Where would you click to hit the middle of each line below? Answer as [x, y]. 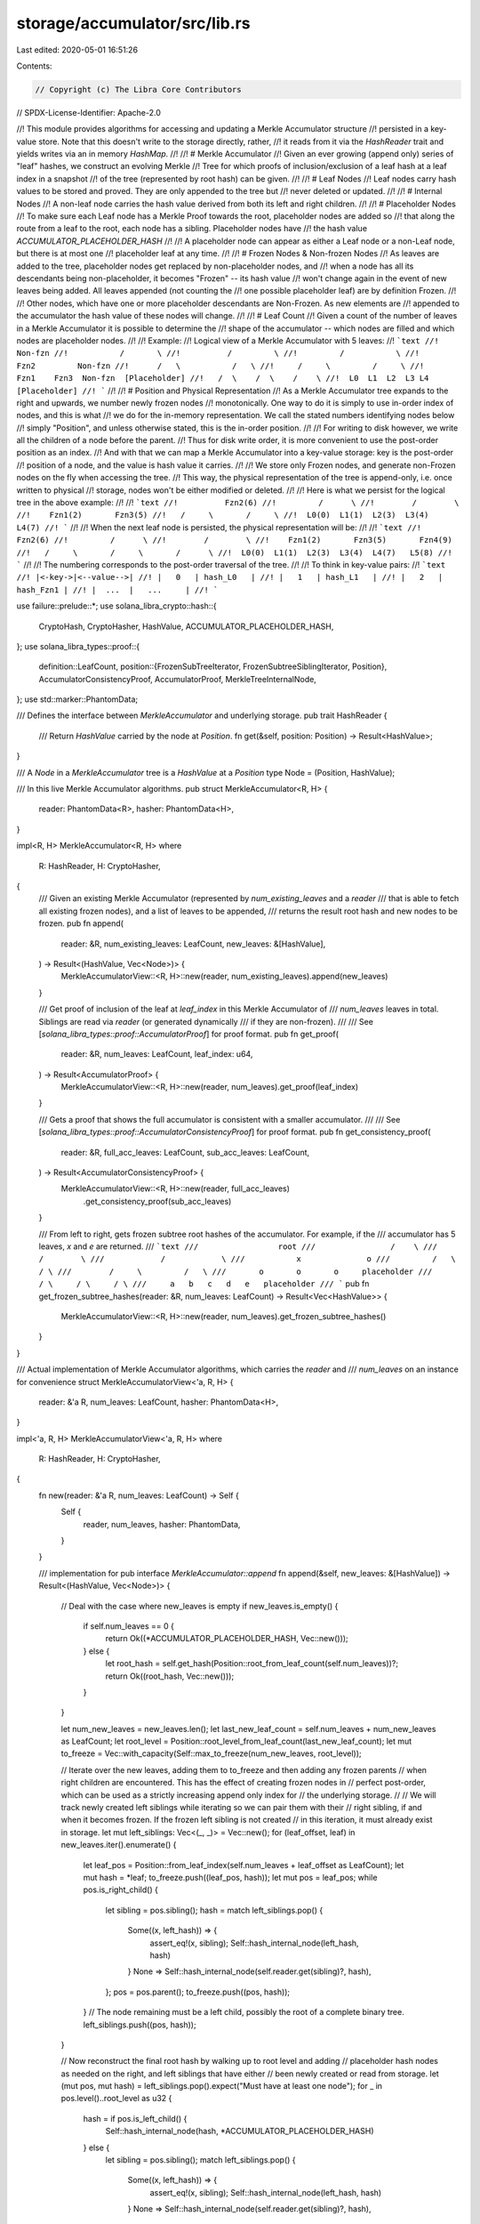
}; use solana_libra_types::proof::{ [78, 646]
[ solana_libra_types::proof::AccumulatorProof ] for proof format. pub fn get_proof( [189, 1034]
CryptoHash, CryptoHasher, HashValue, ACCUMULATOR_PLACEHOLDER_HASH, [186, 626]
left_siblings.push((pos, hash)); [140, 2025]
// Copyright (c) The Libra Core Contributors [138, 89]
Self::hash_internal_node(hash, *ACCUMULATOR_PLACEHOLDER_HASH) [240, 2131]
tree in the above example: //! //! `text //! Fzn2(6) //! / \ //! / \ [238, 503]
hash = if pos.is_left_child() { [135, 2118]
